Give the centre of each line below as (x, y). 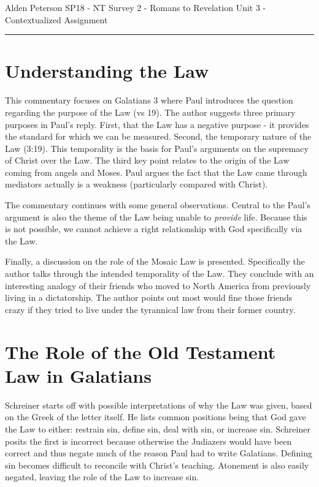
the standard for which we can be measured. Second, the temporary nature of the (158, 136)
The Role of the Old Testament (140, 351)
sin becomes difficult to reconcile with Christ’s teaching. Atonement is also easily (157, 465)
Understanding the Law (107, 71)
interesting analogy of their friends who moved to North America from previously (158, 285)
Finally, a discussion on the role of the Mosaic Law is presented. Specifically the (155, 261)
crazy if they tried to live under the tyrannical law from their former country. (150, 309)
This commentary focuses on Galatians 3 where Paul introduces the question (149, 100)
